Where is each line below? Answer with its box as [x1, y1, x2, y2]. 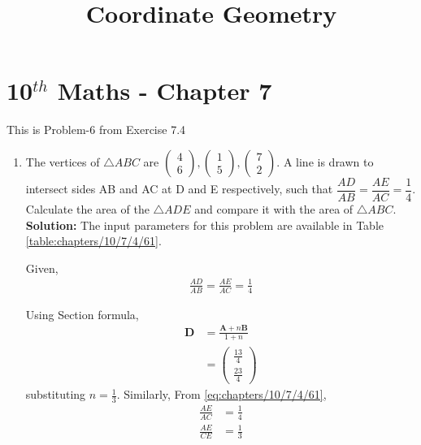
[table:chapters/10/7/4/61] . [25, 232, 162, 249]
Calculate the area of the [25, 200, 150, 217]
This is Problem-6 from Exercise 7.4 [7, 121, 186, 138]
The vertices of [25, 153, 100, 170]
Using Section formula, [25, 305, 139, 322]
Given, [25, 259, 59, 276]
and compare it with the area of [194, 200, 354, 217]
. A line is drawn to [276, 153, 374, 170]
